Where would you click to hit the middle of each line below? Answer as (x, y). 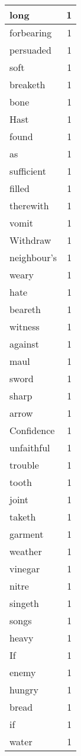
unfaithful (30, 447)
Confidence (32, 430)
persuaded (30, 50)
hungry (24, 690)
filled (20, 188)
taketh (23, 517)
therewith (29, 205)
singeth (24, 603)
